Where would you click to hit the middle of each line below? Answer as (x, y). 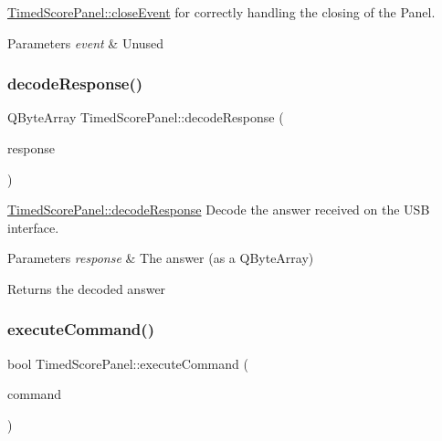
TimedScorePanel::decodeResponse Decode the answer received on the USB (219, 210)
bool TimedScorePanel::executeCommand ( (128, 363)
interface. (33, 227)
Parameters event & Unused (86, 42)
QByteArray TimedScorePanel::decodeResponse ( (146, 117)
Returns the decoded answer (87, 288)
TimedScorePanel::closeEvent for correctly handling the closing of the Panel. (221, 12)
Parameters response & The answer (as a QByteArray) (161, 258)
